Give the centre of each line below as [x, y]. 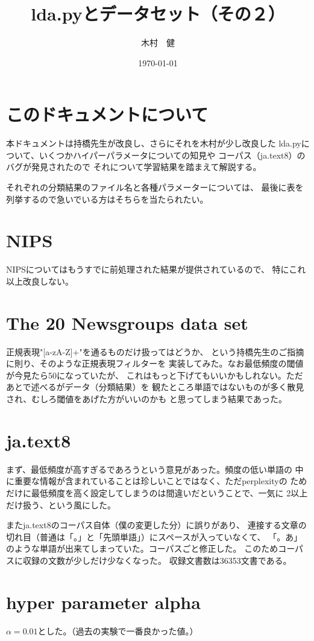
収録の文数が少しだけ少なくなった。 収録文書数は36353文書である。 [157, 560]
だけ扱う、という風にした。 [61, 504]
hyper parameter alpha [103, 602]
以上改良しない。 [40, 281]
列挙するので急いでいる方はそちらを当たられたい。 [107, 199]
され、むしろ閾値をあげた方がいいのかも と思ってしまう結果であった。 [146, 399]
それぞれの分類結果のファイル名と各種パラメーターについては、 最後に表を [155, 187]
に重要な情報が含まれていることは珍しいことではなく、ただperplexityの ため [157, 481]
